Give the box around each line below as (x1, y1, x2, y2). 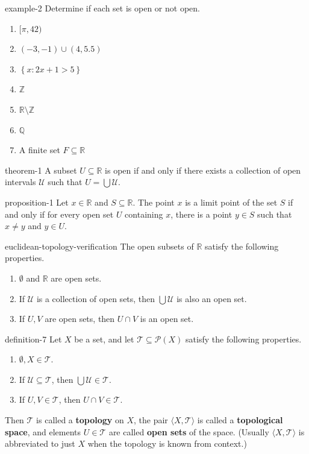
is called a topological (197, 414, 283, 426)
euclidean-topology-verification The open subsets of (5, 239, 194, 252)
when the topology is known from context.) (87, 437, 247, 450)
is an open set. (140, 312, 194, 325)
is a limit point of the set (185, 195, 278, 208)
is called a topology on (36, 414, 124, 426)
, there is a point (170, 207, 233, 220)
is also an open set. (176, 292, 247, 304)
